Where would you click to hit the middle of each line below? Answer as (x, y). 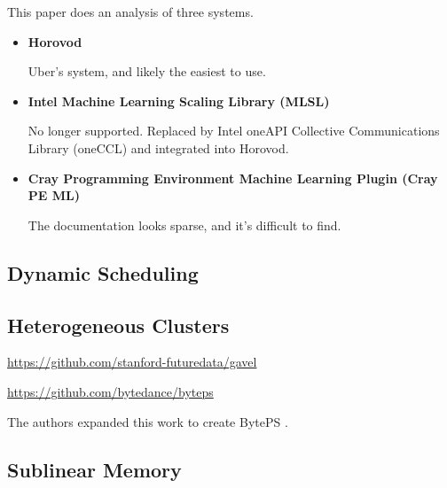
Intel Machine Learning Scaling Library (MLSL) (179, 101)
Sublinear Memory (94, 469)
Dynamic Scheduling (103, 272)
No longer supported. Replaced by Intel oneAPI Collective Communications (234, 131)
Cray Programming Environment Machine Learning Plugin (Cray (233, 178)
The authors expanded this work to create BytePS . (148, 421)
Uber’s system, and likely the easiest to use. (147, 71)
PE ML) (54, 195)
